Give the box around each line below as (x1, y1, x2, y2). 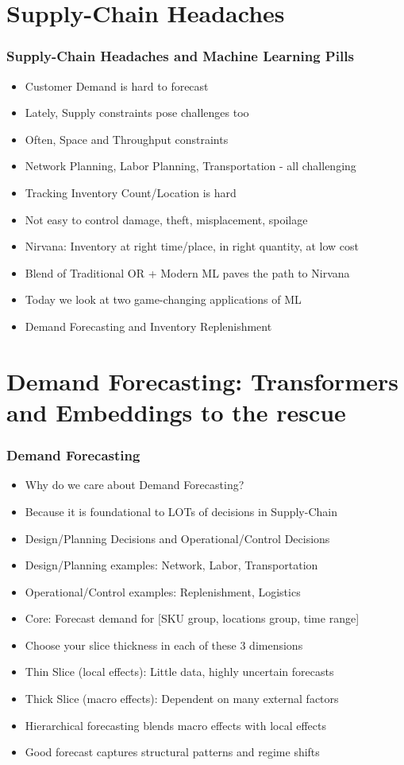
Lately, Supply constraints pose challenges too (25, 104, 249, 121)
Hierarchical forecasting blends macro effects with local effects (25, 716, 326, 733)
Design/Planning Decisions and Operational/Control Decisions (25, 530, 330, 546)
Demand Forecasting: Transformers (6, 364, 398, 397)
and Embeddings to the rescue (6, 395, 346, 428)
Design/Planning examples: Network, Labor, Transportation (25, 557, 318, 573)
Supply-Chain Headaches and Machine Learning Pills (6, 46, 354, 66)
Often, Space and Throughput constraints (25, 130, 229, 147)
